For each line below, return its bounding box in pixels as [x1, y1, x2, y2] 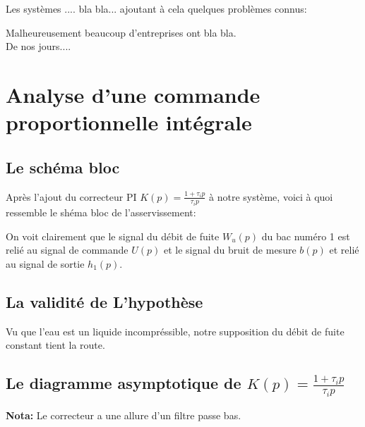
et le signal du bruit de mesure [163, 242, 297, 257]
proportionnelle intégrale [6, 108, 252, 137]
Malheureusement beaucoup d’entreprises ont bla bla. [6, 25, 237, 39]
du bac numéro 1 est [261, 228, 350, 243]
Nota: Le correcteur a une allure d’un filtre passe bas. [6, 408, 241, 423]
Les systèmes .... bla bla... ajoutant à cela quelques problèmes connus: [6, 1, 307, 16]
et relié [329, 242, 359, 257]
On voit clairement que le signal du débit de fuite [6, 228, 220, 243]
